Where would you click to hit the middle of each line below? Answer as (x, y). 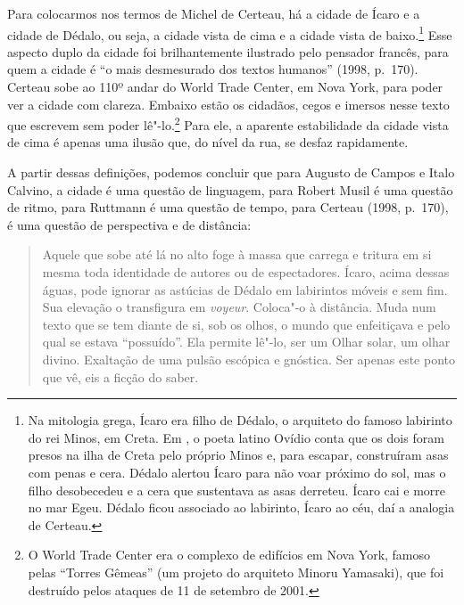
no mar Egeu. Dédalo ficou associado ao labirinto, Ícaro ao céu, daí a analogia (241, 507)
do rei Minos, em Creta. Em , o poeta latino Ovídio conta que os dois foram (236, 437)
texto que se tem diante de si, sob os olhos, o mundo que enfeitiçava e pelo (246, 324)
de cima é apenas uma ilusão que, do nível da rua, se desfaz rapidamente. (208, 142)
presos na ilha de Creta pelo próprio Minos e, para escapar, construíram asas (238, 455)
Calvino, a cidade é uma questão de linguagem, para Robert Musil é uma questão (230, 189)
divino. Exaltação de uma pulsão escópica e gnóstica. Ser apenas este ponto (249, 359)
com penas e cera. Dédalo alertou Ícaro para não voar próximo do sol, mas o (237, 472)
